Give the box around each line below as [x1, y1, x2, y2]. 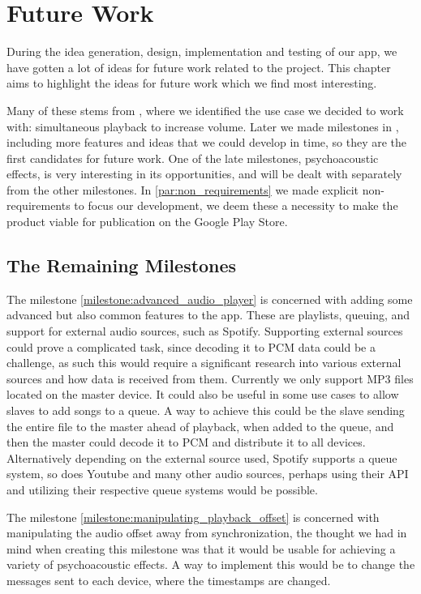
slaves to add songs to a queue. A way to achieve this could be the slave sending [6, 402, 405, 419]
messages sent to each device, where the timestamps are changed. [6, 571, 331, 588]
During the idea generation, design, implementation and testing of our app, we [6, 43, 397, 60]
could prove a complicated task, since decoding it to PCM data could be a [6, 338, 376, 355]
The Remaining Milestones [6, 253, 237, 278]
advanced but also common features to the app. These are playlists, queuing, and [6, 306, 410, 323]
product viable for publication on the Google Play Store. [6, 213, 288, 230]
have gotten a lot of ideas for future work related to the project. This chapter [6, 58, 391, 75]
